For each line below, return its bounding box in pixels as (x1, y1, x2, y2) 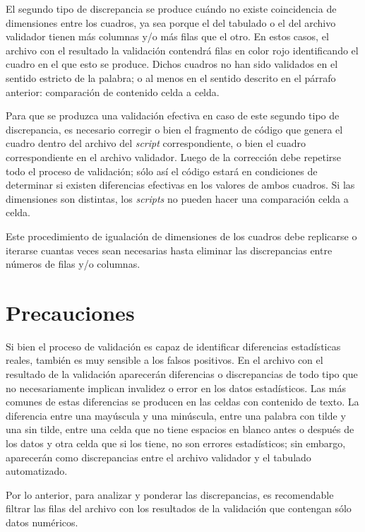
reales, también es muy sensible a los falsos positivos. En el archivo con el (6, 353, 323, 367)
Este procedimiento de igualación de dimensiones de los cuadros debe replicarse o (6, 228, 357, 243)
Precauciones (6, 297, 135, 326)
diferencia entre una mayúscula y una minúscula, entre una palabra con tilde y (6, 408, 346, 422)
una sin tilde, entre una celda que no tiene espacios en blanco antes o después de (6, 422, 354, 437)
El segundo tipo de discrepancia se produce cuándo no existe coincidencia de (6, 1, 337, 16)
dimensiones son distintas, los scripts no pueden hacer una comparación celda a (6, 191, 349, 206)
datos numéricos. (6, 514, 78, 529)
